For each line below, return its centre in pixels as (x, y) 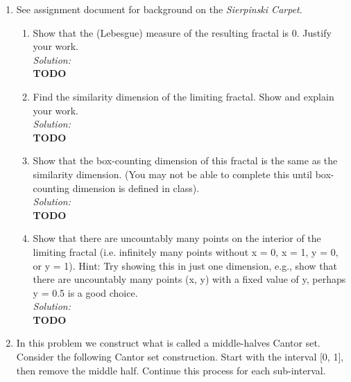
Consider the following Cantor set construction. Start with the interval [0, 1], (180, 357)
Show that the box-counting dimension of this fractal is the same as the (185, 160)
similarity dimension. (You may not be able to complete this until (172, 174)
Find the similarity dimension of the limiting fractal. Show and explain (183, 96)
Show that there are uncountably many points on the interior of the (177, 238)
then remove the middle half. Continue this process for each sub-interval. (171, 370)
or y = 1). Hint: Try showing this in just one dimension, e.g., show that (185, 265)
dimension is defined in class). (136, 188)
